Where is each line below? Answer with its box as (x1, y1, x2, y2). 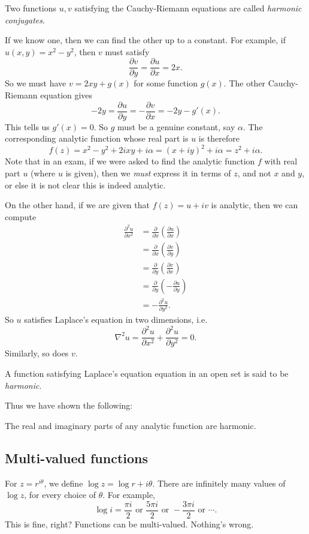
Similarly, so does (5, 347, 69, 359)
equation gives (40, 89, 93, 101)
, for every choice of (24, 488, 96, 501)
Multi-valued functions (5, 448, 149, 467)
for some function (134, 77, 198, 89)
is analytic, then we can (211, 199, 298, 211)
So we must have (5, 77, 66, 89)
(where (31, 166, 56, 179)
